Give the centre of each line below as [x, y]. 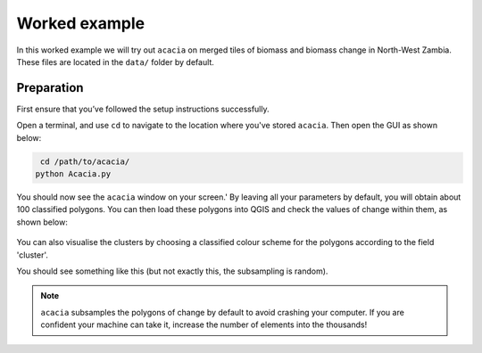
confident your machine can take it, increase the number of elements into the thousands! [204, 324]
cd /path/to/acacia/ [85, 161]
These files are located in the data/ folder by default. [115, 62]
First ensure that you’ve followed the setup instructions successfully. [143, 109]
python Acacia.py [73, 174]
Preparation [50, 88]
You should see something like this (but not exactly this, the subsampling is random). [172, 271]
